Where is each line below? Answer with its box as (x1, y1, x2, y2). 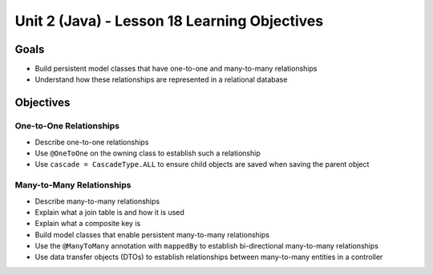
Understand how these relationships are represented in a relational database (34, 75, 288, 84)
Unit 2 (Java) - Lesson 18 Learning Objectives (14, 12, 324, 30)
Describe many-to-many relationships (34, 196, 160, 206)
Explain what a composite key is (34, 219, 141, 228)
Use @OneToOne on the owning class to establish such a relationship (34, 148, 261, 158)
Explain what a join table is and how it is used (34, 207, 184, 216)
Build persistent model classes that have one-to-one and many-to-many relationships (34, 64, 318, 74)
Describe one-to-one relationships (34, 137, 149, 147)
